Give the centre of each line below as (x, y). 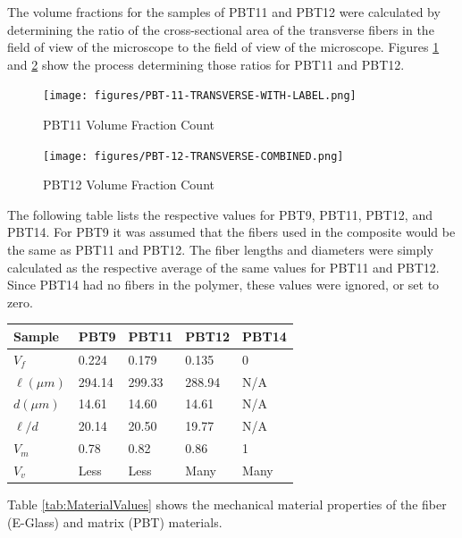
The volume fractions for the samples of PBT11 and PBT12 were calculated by (224, 12)
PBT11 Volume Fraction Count (129, 125)
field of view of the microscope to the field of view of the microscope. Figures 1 (223, 47)
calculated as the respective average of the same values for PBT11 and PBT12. (223, 267)
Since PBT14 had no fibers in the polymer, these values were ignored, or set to (223, 285)
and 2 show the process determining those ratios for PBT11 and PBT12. (206, 64)
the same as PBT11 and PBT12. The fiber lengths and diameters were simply (220, 250)
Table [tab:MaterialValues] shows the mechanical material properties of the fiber (227, 504)
